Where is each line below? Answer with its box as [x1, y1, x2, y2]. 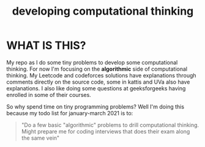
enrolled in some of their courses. [6, 91, 92, 98]
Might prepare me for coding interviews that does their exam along [21, 127, 190, 135]
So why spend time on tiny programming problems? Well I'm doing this [6, 102, 185, 110]
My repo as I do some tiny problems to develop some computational [6, 59, 178, 66]
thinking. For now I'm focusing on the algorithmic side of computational [6, 65, 188, 73]
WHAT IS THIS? [6, 38, 87, 52]
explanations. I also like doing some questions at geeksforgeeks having [6, 84, 186, 92]
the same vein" [21, 134, 60, 142]
